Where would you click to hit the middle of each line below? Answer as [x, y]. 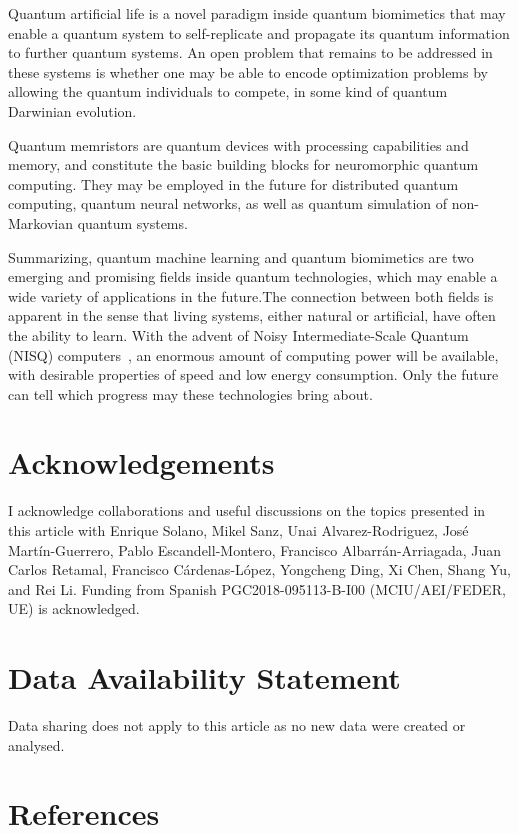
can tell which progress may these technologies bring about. [190, 393]
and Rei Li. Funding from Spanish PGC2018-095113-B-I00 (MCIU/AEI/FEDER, [257, 588]
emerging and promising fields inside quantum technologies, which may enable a [253, 276]
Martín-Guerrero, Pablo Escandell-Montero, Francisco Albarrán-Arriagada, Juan [255, 549]
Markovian [41, 222]
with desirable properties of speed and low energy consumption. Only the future [253, 374]
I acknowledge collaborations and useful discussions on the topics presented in [247, 510]
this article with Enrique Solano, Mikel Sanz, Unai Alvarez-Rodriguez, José [238, 530]
